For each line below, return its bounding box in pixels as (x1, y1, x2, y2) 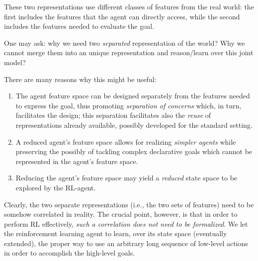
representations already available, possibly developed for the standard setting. (15, 119, 253, 130)
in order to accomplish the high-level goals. (4, 248, 135, 258)
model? (4, 57, 26, 67)
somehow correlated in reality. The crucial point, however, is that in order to (4, 209, 238, 219)
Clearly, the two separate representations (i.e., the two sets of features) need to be (4, 199, 254, 209)
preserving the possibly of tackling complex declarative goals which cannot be (15, 146, 253, 157)
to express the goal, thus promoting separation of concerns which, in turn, (15, 100, 242, 110)
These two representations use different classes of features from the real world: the (4, 1, 254, 11)
